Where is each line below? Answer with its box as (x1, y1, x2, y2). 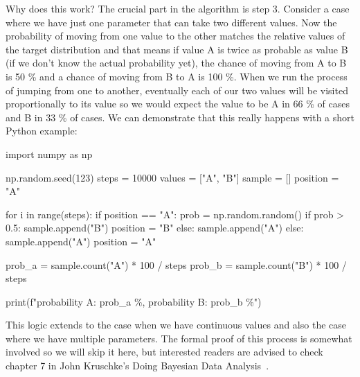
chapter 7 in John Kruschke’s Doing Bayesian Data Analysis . (6, 358, 269, 373)
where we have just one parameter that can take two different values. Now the (6, 15, 337, 29)
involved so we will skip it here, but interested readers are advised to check (6, 344, 323, 359)
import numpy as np (6, 146, 93, 161)
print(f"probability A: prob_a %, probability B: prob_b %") (6, 294, 262, 308)
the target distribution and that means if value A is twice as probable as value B (6, 42, 348, 56)
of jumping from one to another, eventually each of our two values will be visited (6, 82, 348, 97)
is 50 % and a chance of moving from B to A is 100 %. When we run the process (6, 69, 348, 83)
